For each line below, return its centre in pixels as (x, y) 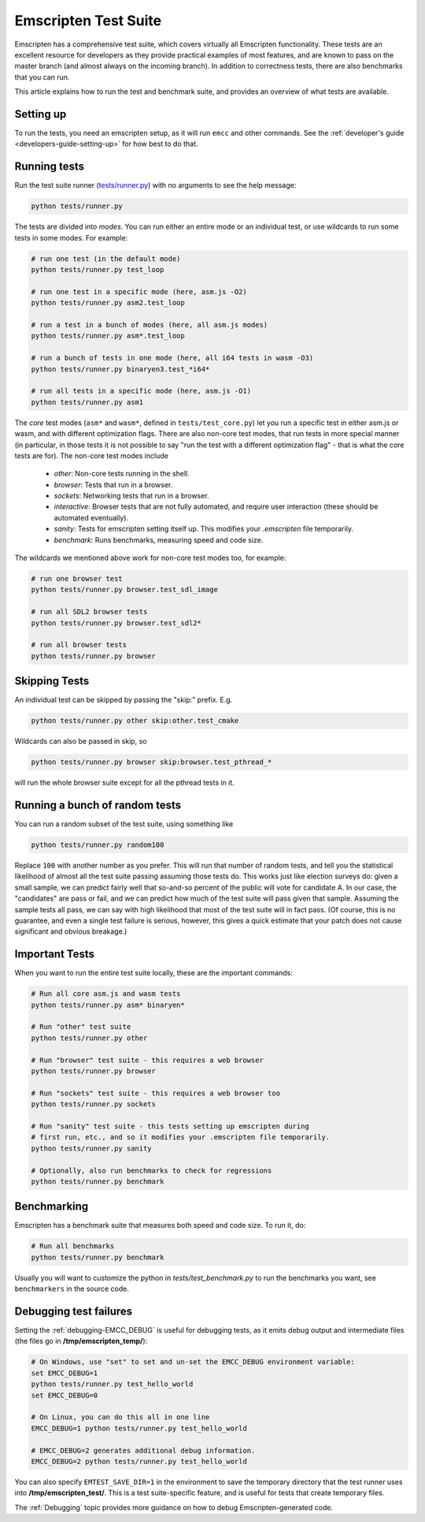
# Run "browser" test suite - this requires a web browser (147, 1060)
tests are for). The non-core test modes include (91, 455)
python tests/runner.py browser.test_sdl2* (116, 623)
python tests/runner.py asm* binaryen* (108, 1005)
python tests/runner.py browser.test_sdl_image (124, 590)
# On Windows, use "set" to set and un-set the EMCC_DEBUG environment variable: (193, 1362)
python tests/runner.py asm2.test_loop (108, 303)
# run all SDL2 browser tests (89, 612)
